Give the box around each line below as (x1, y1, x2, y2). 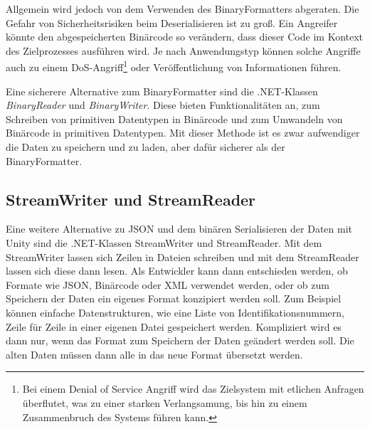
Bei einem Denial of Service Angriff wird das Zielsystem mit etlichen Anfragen (22, 381, 364, 396)
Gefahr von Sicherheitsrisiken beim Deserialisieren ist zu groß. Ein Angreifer (6, 15, 338, 30)
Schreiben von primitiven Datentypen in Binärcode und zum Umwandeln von (6, 111, 343, 126)
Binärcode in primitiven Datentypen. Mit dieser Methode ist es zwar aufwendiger (6, 125, 360, 140)
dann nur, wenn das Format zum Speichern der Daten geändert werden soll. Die (6, 333, 354, 348)
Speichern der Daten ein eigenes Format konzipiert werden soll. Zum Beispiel (6, 291, 342, 306)
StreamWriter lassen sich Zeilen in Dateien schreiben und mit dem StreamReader (6, 249, 359, 264)
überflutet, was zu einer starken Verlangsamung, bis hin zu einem (22, 395, 307, 410)
